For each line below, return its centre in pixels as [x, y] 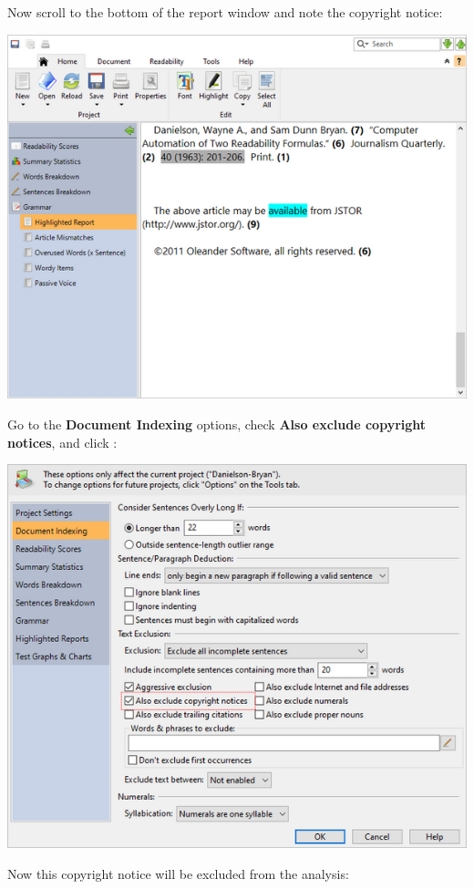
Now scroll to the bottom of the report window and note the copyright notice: [225, 12]
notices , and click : [62, 442]
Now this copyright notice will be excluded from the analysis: [178, 873]
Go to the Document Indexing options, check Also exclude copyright [217, 424]
